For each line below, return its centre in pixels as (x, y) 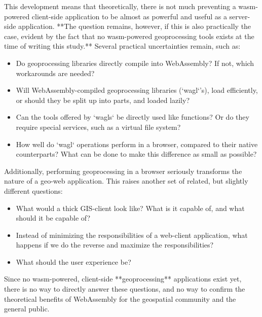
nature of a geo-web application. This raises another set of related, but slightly (126, 181)
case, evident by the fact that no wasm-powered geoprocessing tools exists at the (129, 36)
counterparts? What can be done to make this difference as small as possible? (136, 154)
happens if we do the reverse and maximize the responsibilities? (115, 245)
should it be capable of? (53, 218)
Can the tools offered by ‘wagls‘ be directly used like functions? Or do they (133, 117)
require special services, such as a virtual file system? (98, 127)
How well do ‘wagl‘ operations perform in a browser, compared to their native (137, 144)
